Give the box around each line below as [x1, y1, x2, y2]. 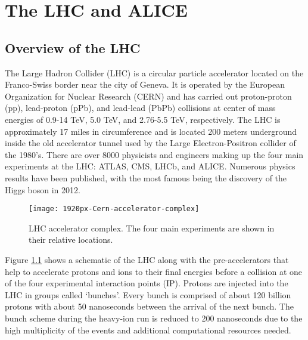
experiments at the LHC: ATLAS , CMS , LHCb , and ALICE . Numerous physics [5, 160, 295, 172]
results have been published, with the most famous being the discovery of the [5, 171, 287, 184]
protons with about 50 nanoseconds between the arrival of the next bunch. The [5, 300, 294, 313]
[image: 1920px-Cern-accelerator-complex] [29, 205, 200, 214]
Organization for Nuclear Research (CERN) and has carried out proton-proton [5, 89, 292, 102]
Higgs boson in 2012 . [5, 183, 80, 196]
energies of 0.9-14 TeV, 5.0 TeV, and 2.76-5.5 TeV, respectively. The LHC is [5, 113, 281, 125]
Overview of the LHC [5, 38, 141, 57]
